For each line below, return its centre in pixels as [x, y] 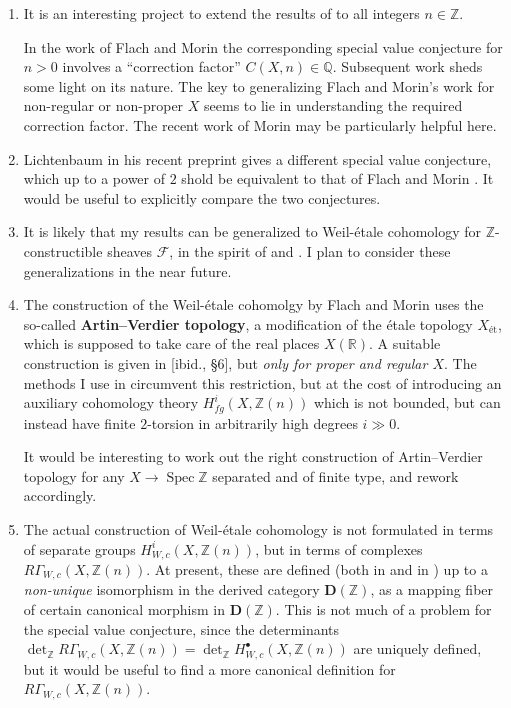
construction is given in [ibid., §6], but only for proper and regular [225, 362]
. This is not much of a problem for [383, 609]
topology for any [74, 475]
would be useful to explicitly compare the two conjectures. [202, 197]
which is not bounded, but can [407, 402]
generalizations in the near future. [127, 270]
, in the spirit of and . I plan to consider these [310, 250]
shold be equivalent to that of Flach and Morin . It [337, 178]
